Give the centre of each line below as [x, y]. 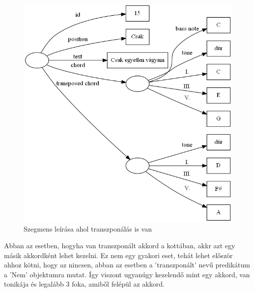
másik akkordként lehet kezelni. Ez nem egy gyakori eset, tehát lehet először [118, 255]
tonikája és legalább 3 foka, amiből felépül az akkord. [84, 284]
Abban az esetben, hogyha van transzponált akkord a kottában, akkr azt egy [120, 246]
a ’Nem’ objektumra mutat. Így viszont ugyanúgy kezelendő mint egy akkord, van [127, 274]
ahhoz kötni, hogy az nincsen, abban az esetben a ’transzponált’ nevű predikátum [127, 265]
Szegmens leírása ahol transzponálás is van [88, 229]
